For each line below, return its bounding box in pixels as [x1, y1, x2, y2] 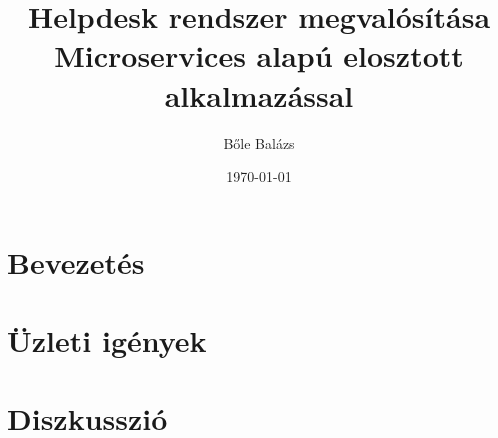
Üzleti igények [7, 320, 207, 361]
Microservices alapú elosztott [54, 35, 464, 76]
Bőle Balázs [223, 132, 295, 153]
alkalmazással [164, 74, 354, 115]
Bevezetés [7, 241, 145, 282]
